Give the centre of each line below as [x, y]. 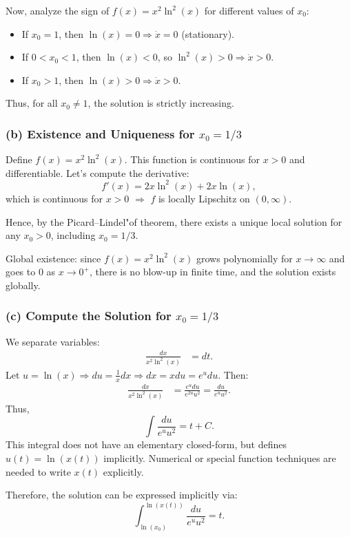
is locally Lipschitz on [204, 198]
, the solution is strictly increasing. [161, 103]
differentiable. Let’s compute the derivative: [97, 172]
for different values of [249, 10]
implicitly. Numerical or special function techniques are [220, 457]
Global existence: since [53, 258]
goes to [21, 272]
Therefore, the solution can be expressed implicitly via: [122, 495]
